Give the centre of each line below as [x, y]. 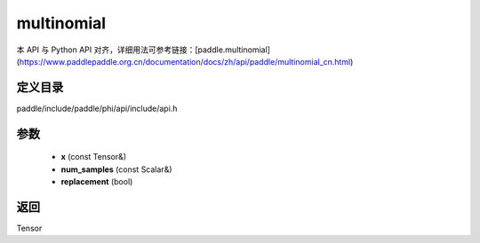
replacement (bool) [97, 182]
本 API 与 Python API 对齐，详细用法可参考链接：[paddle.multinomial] [144, 50]
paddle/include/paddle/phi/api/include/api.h [97, 108]
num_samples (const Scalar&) [116, 169]
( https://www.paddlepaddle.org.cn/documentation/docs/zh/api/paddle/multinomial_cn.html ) [185, 61]
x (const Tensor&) [94, 157]
